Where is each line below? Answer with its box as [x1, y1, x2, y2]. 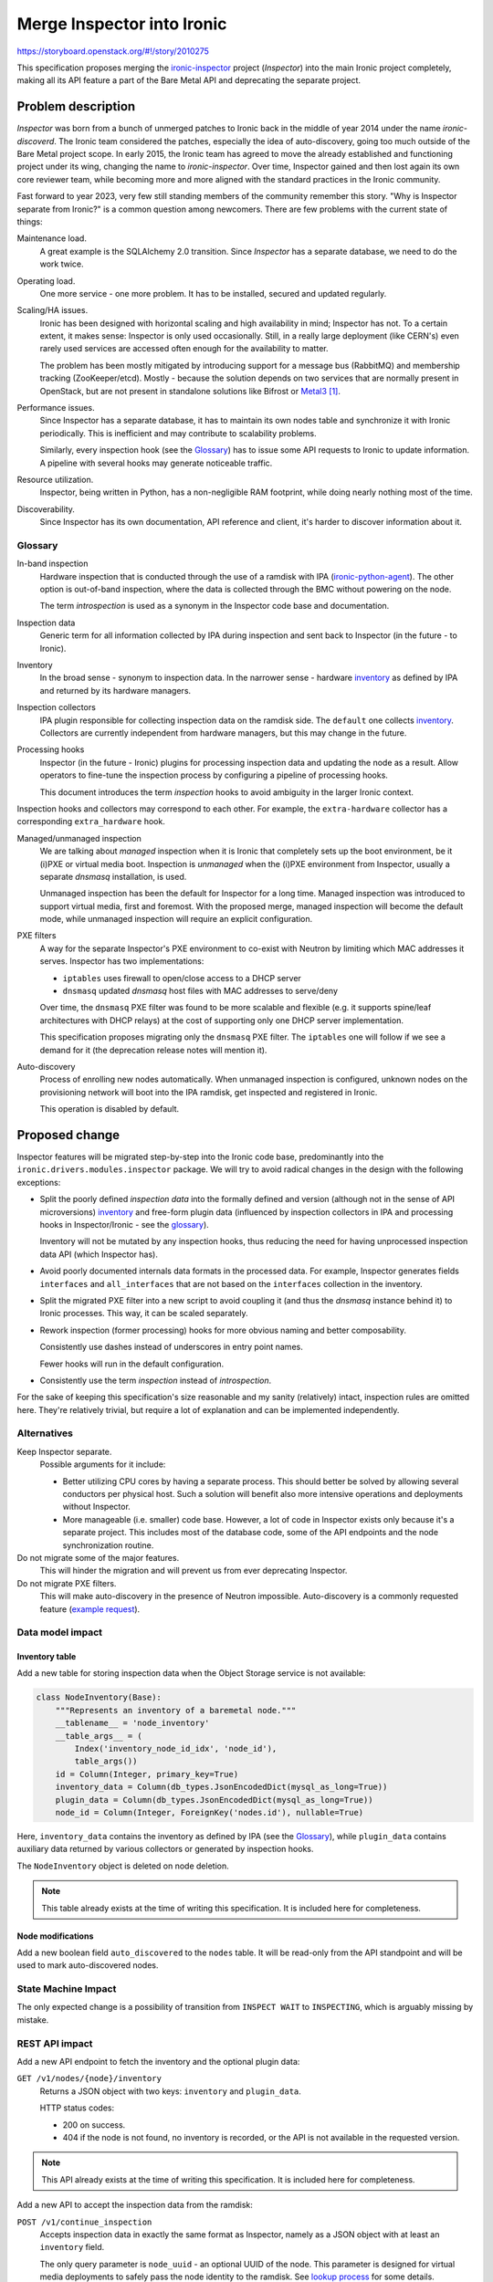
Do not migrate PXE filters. [16, 1577, 117, 1588]
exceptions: [16, 1177, 61, 1188]
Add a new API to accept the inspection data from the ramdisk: [16, 2200, 253, 2211]
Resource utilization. [16, 475, 94, 485]
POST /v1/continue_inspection [16, 2216, 152, 2227]
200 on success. [62, 2119, 126, 2130]
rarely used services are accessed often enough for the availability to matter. [39, 343, 329, 354]
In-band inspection [16, 558, 89, 570]
